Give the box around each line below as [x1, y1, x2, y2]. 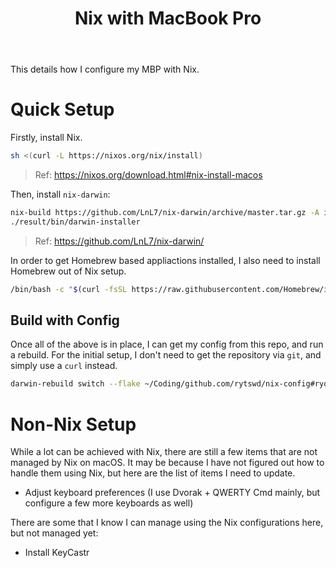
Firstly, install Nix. [10, 132, 83, 144]
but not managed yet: [10, 527, 99, 539]
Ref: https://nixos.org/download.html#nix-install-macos [34, 169, 263, 181]
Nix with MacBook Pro [74, 7, 262, 30]
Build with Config [10, 312, 120, 329]
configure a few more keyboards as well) [24, 497, 194, 509]
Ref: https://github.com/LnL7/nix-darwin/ [34, 235, 205, 247]
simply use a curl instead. [10, 360, 118, 372]
